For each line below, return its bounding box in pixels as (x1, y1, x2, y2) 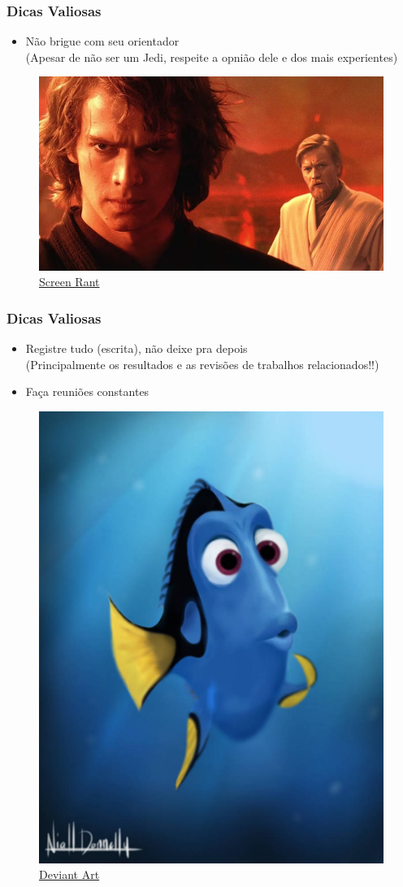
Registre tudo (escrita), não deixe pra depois (25, 340, 248, 357)
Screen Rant (39, 273, 100, 290)
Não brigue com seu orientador (25, 33, 180, 50)
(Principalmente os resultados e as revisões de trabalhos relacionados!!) (25, 355, 379, 372)
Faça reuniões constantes (25, 383, 149, 400)
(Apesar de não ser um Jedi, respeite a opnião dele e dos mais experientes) (25, 48, 398, 65)
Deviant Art (39, 866, 100, 883)
